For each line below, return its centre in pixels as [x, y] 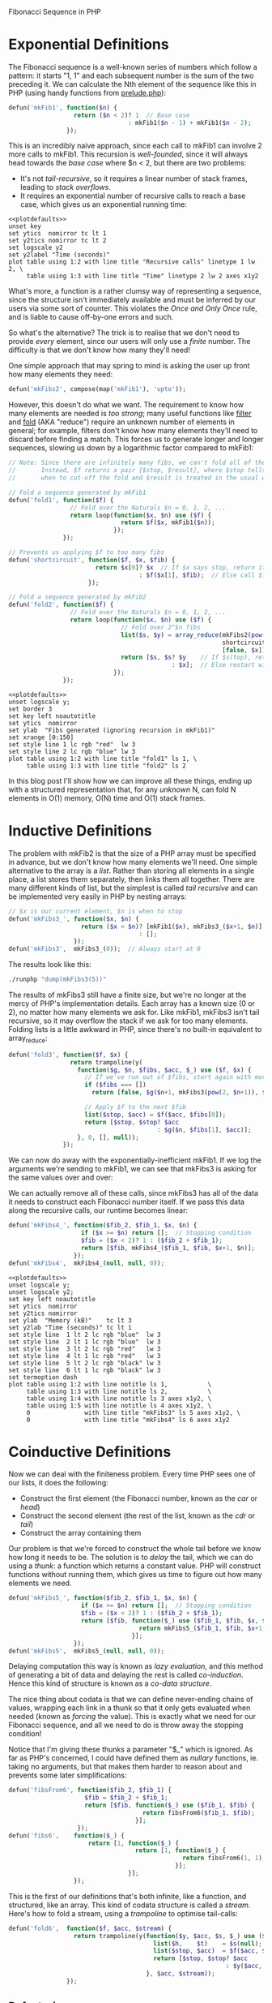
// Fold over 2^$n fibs [160, 627]
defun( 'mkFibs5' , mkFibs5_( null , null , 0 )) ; [86, 1651]
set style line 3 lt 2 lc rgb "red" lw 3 [85, 1349]
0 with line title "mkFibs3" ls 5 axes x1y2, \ [134, 1412]
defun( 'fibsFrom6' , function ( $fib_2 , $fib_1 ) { [90, 1790]
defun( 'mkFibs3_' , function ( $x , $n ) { [74, 919]
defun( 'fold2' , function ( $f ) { [61, 605]
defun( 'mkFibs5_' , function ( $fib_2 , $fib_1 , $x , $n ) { [103, 1598]
